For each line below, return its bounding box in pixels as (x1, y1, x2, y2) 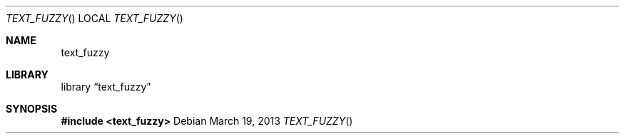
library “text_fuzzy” (61, 81, 151, 93)
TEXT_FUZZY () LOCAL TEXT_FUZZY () (6, 12, 183, 24)
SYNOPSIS (6, 103, 58, 115)
